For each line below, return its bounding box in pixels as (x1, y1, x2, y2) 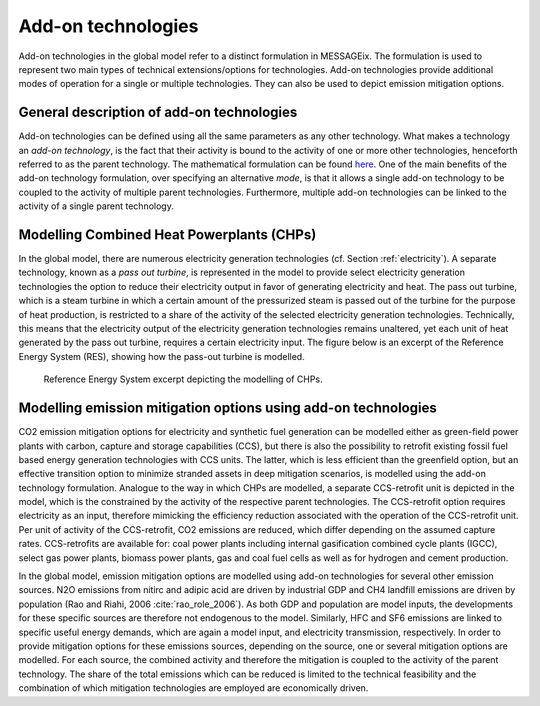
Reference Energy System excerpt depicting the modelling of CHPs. (43, 373, 323, 385)
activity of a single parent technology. (18, 200, 174, 212)
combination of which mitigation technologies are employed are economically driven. (18, 682, 369, 694)
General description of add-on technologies (18, 104, 298, 121)
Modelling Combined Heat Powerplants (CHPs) (18, 226, 317, 243)
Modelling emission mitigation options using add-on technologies (18, 400, 437, 417)
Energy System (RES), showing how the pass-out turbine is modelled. (18, 350, 305, 362)
